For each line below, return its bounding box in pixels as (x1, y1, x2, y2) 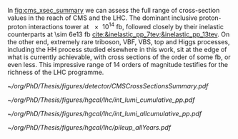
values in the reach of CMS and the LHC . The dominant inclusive (7, 14, 198, 22)
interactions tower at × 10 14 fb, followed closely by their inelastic (28, 21, 224, 31)
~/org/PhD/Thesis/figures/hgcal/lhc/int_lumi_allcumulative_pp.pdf (7, 109, 202, 118)
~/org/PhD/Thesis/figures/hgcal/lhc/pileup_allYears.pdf (7, 123, 172, 131)
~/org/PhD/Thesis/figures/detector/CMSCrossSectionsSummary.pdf (7, 81, 209, 90)
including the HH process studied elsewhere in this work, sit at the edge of (7, 45, 227, 53)
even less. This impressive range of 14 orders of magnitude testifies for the (7, 60, 229, 68)
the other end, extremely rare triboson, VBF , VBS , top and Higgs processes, (7, 37, 230, 46)
